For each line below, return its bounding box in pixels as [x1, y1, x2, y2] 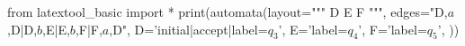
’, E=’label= [278, 19, 348, 38]
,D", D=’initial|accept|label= [109, 19, 268, 38]
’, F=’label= [358, 19, 427, 38]
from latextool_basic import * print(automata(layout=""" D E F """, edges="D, [7, 3, 448, 20]
